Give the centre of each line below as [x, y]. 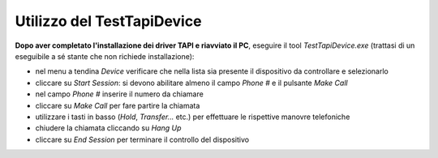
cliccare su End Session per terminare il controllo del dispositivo [142, 139]
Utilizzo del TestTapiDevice [108, 21]
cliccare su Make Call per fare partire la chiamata [118, 105]
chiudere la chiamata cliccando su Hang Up [108, 128]
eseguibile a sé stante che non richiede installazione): [105, 56]
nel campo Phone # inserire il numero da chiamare [120, 94]
